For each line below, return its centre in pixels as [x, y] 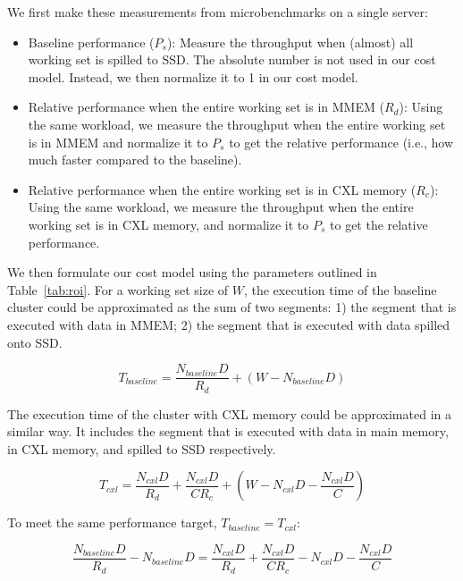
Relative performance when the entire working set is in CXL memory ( [222, 189]
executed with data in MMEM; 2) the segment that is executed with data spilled [229, 324]
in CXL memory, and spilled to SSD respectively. [142, 448]
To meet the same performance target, [112, 522]
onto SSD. [35, 342]
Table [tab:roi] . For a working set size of [118, 289]
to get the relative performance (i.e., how [341, 142]
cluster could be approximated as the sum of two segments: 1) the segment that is [232, 307]
